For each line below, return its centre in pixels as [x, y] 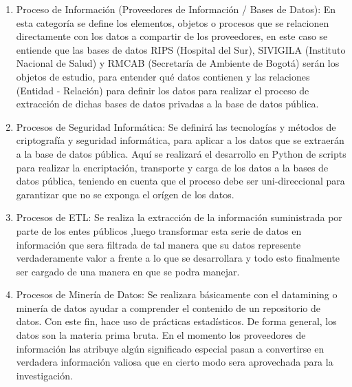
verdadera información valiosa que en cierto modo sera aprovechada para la [175, 362]
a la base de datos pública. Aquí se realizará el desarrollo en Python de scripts [181, 153]
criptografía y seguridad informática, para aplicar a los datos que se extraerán [180, 140]
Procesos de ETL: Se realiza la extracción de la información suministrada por [179, 217]
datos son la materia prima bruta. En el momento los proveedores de [161, 335]
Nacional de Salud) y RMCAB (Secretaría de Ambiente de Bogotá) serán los [178, 63]
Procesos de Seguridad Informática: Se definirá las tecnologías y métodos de [176, 126]
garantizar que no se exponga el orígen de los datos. [125, 194]
